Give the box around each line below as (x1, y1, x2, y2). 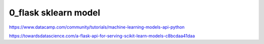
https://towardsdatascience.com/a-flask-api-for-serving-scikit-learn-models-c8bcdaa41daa (9, 33, 195, 39)
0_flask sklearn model (9, 7, 100, 18)
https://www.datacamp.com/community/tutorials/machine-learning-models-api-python (9, 24, 185, 30)
